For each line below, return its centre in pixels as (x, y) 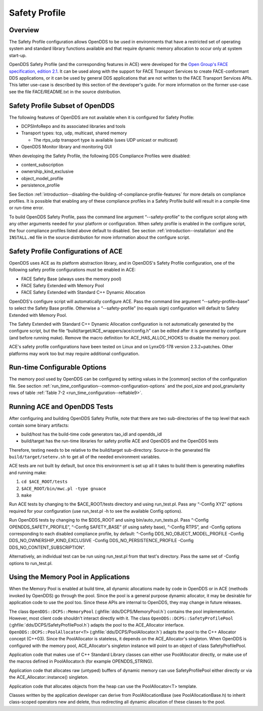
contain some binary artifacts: (39, 425)
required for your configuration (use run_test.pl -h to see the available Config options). (96, 511)
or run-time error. (26, 208)
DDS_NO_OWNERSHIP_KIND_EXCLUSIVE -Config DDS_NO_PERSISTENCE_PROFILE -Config (101, 541)
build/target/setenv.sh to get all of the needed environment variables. (85, 457)
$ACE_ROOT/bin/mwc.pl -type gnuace (64, 489)
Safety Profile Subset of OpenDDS (62, 106)
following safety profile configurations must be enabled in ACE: (72, 270)
